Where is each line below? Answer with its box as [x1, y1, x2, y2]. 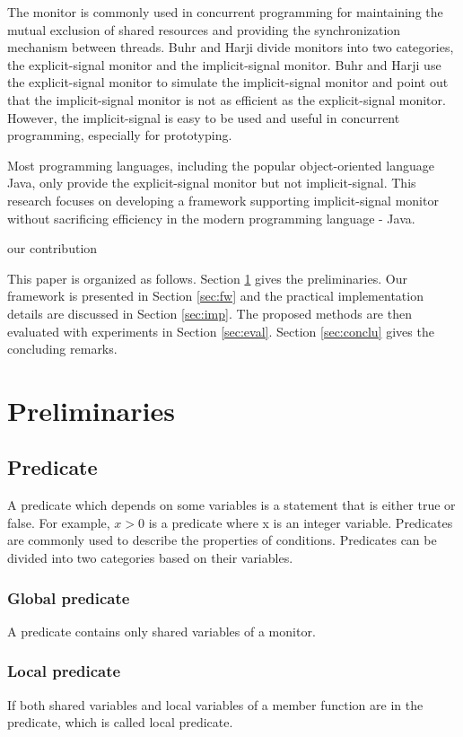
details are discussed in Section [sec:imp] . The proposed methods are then [7, 303, 412, 322]
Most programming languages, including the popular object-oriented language [7, 155, 434, 174]
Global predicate [7, 586, 130, 609]
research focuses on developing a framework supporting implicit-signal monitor [7, 190, 439, 209]
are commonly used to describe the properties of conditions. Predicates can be [7, 531, 437, 549]
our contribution [7, 239, 98, 258]
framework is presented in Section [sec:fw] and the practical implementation [7, 286, 424, 305]
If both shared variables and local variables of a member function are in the [7, 695, 424, 714]
